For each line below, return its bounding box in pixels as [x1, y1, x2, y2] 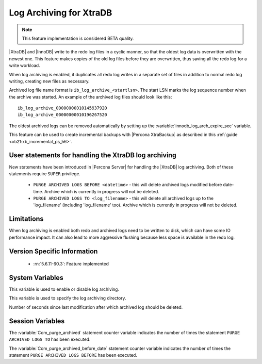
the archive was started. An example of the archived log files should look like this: [9, 94, 172, 99]
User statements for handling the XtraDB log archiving [9, 151, 177, 160]
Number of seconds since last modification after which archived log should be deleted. [9, 304, 183, 310]
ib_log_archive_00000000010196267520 [17, 112, 108, 117]
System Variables [9, 274, 64, 281]
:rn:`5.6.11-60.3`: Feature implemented [33, 261, 109, 267]
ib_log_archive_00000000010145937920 [17, 105, 108, 111]
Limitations [9, 215, 44, 223]
